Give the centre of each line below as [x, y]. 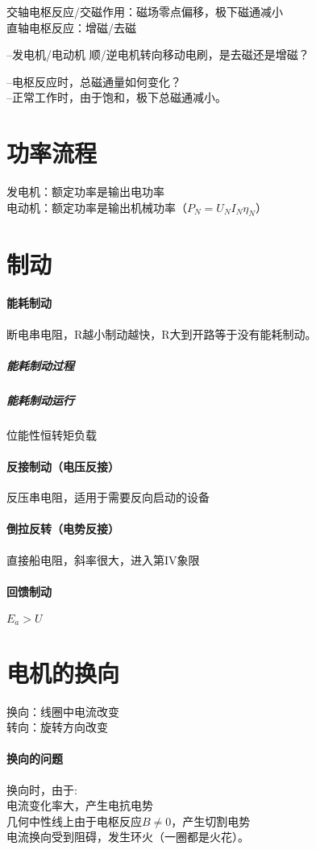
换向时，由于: [42, 789]
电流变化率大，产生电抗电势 [80, 805]
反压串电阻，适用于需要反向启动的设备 [108, 497]
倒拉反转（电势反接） [63, 529]
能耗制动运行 [40, 400]
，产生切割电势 [211, 821]
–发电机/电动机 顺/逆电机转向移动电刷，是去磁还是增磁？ [158, 54]
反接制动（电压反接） [63, 466]
